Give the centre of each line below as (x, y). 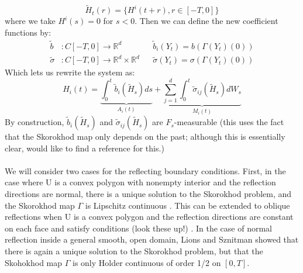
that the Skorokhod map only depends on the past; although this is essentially (145, 136)
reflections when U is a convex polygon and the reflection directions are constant (149, 217)
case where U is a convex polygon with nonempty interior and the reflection (140, 182)
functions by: (28, 32)
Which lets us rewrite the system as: (70, 72)
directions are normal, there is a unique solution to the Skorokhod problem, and (148, 194)
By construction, (35, 122)
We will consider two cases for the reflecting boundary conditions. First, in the (145, 170)
